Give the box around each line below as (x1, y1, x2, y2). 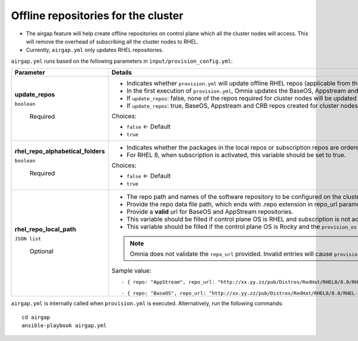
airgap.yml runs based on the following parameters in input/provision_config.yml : (11, 57, 233, 64)
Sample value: (111, 266, 152, 275)
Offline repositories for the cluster (11, 9, 184, 22)
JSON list (14, 235, 42, 242)
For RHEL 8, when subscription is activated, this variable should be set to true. (126, 151, 346, 159)
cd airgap (21, 314, 50, 321)
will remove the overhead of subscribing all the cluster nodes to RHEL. (26, 38, 199, 45)
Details (111, 69, 132, 77)
